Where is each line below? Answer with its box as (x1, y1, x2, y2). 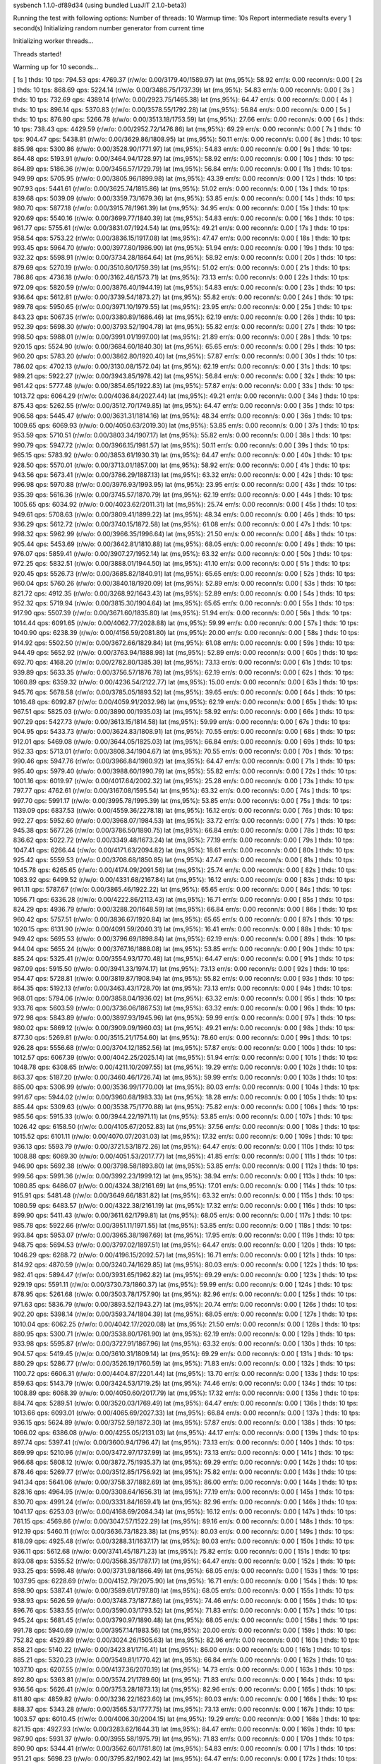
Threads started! (13, 49, 62, 58)
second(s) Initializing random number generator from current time (13, 23, 205, 32)
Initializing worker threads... (13, 37, 94, 45)
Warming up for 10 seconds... (13, 62, 99, 71)
